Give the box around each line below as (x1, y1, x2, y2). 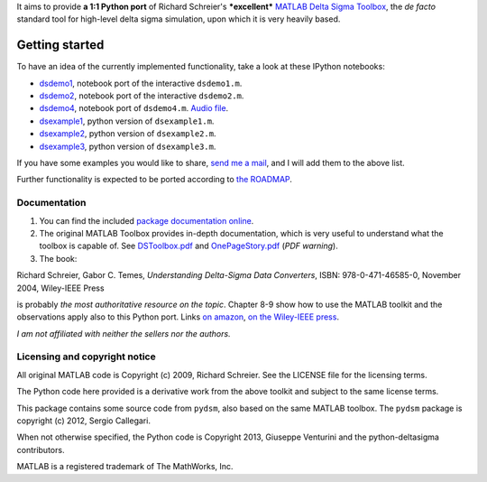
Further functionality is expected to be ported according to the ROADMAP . (16, 174, 293, 185)
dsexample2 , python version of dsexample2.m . (39, 128, 216, 139)
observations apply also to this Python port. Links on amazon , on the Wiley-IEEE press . (16, 311, 340, 322)
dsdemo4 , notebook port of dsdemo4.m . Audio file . (39, 103, 229, 114)
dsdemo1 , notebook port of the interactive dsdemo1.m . (39, 78, 243, 88)
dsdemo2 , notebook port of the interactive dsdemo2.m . (39, 90, 244, 101)
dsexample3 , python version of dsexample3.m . (39, 141, 216, 152)
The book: (39, 253, 78, 264)
